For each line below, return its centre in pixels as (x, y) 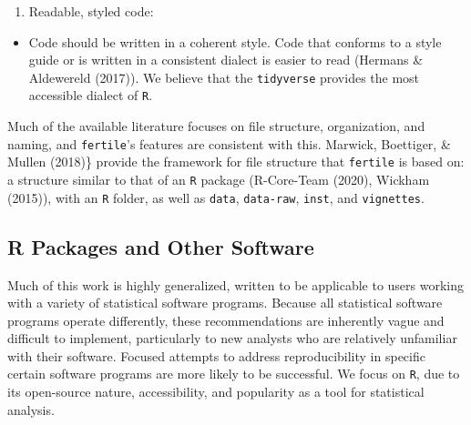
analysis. (31, 409)
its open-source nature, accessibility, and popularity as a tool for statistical (216, 392)
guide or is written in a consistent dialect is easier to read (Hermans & (226, 60)
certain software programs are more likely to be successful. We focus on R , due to (234, 374)
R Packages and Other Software (161, 246)
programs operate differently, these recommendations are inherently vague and (226, 320)
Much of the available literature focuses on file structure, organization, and (216, 126)
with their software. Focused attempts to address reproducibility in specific (216, 355)
